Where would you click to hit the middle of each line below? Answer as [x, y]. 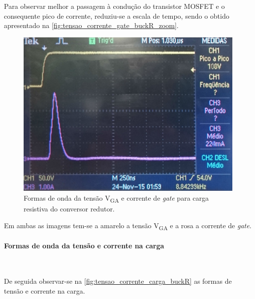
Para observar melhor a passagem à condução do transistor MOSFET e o [114, 6]
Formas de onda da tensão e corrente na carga [84, 246]
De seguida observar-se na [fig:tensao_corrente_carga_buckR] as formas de [118, 281]
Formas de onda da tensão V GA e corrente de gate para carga [116, 198]
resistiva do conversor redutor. [69, 209]
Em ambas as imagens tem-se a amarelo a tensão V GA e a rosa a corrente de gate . [128, 226]
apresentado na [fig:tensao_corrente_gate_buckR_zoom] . [91, 25]
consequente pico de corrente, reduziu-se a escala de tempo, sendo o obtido [117, 15]
